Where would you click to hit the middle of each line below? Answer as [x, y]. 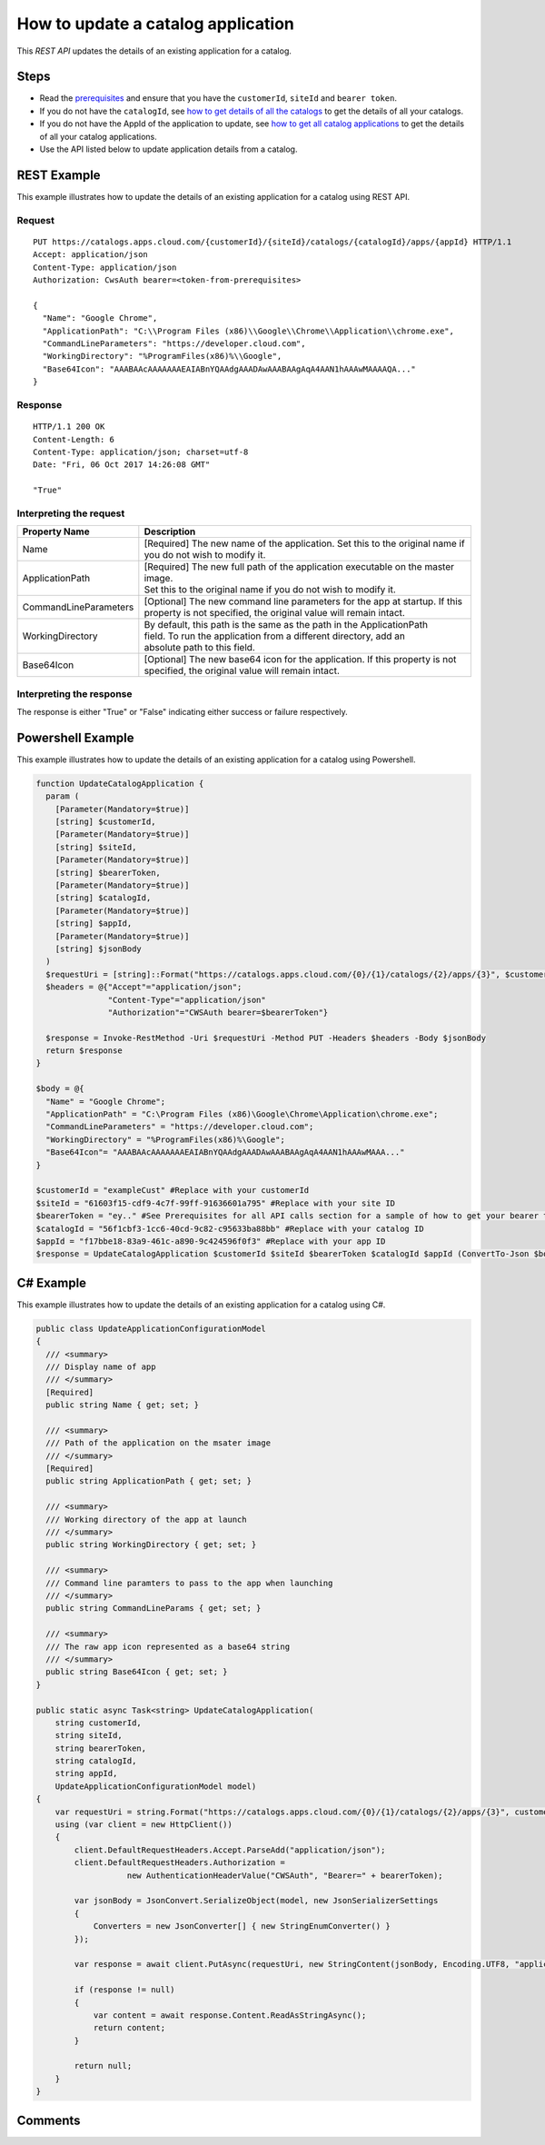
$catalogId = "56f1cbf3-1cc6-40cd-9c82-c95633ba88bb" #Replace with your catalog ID [230, 1228]
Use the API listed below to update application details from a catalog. [168, 149]
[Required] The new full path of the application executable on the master [299, 567]
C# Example [51, 1282]
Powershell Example [76, 737]
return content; [129, 2028]
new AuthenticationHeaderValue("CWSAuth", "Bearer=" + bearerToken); [285, 1875]
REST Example [59, 175]
